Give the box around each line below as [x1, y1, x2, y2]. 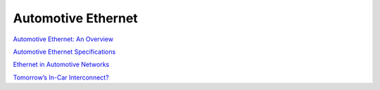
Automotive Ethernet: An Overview [13, 35, 114, 43]
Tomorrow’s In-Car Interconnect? [13, 73, 109, 82]
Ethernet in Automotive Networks [13, 60, 110, 69]
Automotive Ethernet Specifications [13, 47, 116, 56]
